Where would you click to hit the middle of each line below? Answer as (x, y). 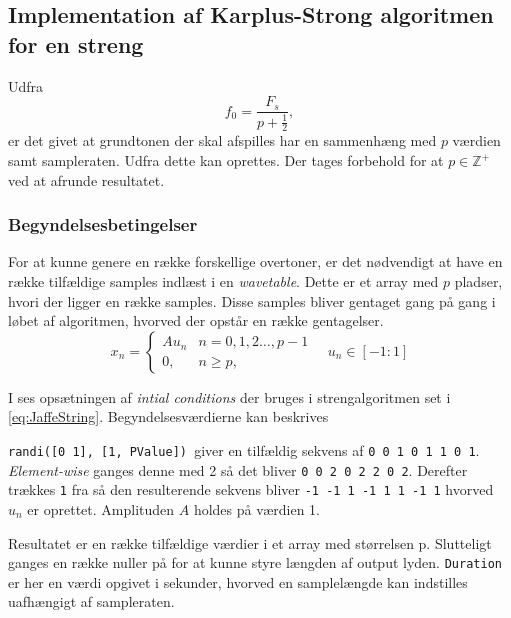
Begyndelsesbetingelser (103, 224)
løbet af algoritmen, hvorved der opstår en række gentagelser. (196, 320)
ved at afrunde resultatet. (86, 179)
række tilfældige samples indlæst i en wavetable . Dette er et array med (223, 281)
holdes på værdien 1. (257, 508)
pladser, (478, 281)
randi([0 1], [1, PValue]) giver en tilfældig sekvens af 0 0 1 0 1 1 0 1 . (244, 450)
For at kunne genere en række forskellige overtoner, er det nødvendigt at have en (255, 261)
